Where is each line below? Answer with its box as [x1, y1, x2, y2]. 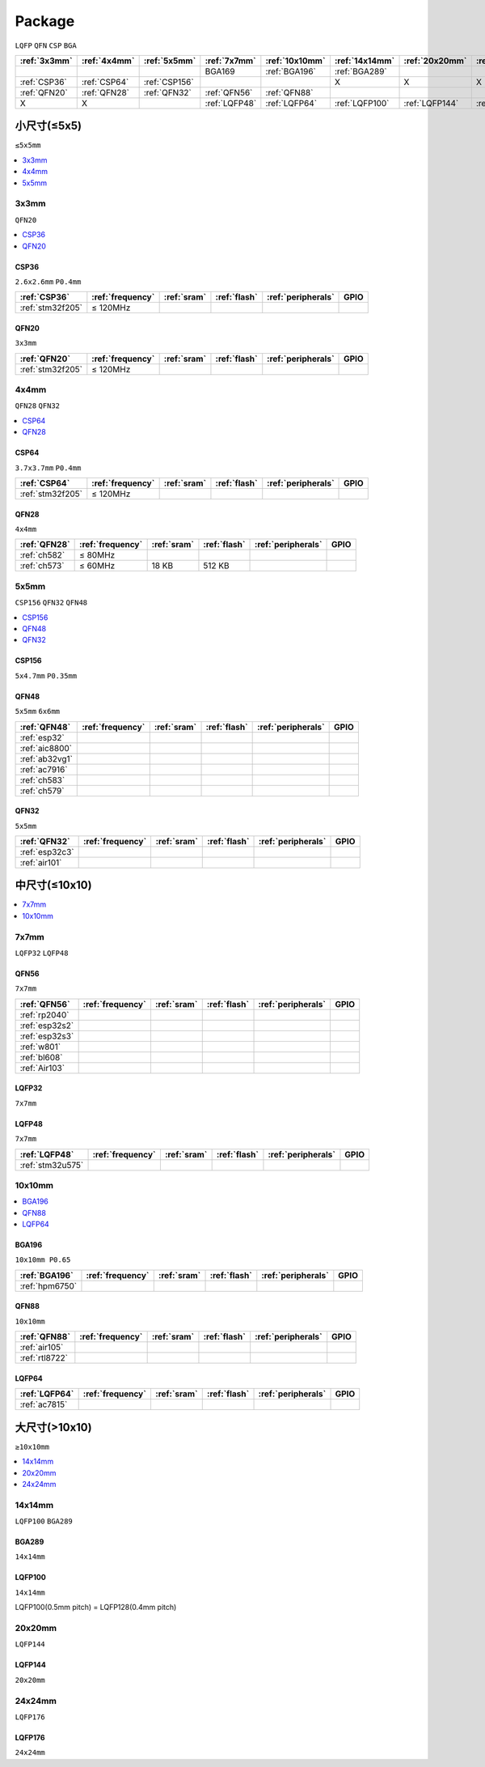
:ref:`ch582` [19, 550, 65, 561]
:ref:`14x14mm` [334, 55, 395, 66]
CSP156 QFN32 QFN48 [15, 598, 88, 607]
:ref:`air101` [19, 856, 62, 868]
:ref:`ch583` [19, 774, 65, 785]
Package [15, 12, 75, 30]
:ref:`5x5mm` [143, 55, 196, 66]
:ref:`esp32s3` [19, 1030, 74, 1042]
